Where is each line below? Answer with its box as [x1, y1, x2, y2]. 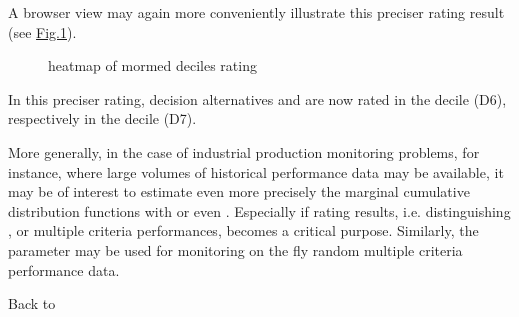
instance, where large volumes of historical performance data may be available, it [8, 161, 504, 182]
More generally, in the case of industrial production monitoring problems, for [8, 141, 480, 162]
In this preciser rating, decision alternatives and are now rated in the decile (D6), [8, 88, 507, 109]
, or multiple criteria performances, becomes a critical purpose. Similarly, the [8, 220, 479, 241]
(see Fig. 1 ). [8, 21, 77, 42]
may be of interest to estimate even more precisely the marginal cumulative [8, 181, 470, 202]
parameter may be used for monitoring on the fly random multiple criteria [8, 239, 463, 260]
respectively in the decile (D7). [8, 108, 197, 129]
